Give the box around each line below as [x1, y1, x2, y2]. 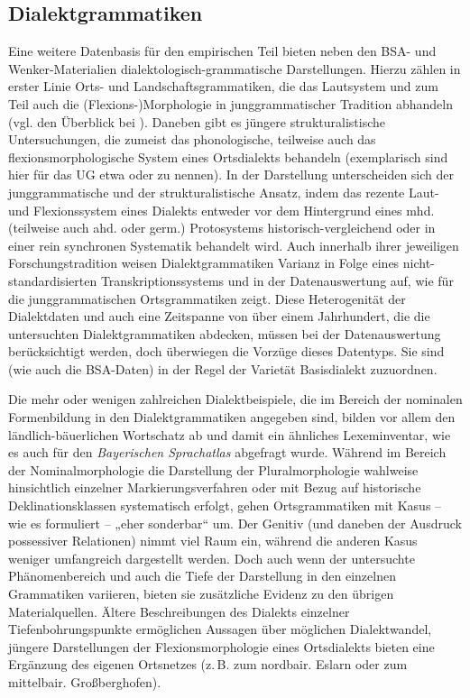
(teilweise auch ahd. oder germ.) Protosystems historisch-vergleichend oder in [8, 218, 436, 237]
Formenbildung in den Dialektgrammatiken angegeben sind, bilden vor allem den [8, 408, 456, 427]
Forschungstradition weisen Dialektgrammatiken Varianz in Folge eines [8, 253, 400, 272]
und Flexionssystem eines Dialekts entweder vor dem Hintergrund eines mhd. [8, 200, 435, 219]
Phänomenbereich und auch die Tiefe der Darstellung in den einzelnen [8, 566, 396, 585]
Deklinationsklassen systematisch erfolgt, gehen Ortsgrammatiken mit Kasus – [8, 496, 442, 515]
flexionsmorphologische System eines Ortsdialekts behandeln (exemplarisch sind [8, 147, 448, 166]
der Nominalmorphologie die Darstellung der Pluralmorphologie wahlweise [8, 460, 419, 479]
